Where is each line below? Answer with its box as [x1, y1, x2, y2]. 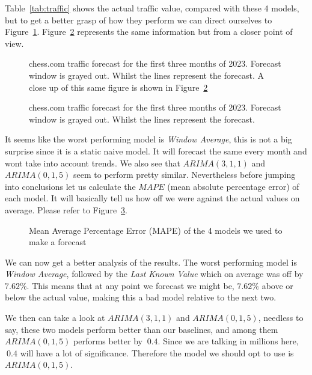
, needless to [258, 311, 304, 324]
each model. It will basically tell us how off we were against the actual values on [5, 192, 300, 204]
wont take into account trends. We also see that [5, 156, 180, 169]
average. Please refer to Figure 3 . [5, 203, 128, 216]
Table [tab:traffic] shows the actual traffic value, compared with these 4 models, [5, 2, 299, 14]
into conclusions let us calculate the [5, 180, 136, 192]
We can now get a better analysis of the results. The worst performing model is [5, 255, 297, 268]
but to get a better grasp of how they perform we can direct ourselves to [5, 13, 272, 26]
